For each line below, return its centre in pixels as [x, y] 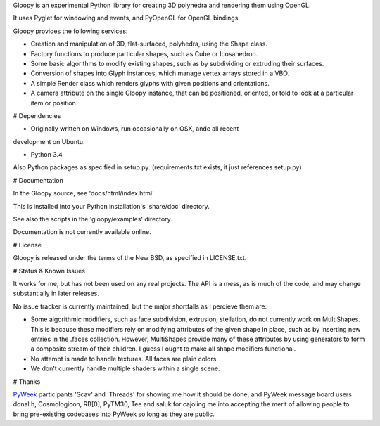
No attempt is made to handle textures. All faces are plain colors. [124, 359]
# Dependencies [37, 115]
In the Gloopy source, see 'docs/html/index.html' [83, 193]
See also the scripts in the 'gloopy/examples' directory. [93, 219]
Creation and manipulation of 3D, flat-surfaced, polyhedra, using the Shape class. [149, 44]
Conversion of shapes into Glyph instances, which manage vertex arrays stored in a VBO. [160, 73]
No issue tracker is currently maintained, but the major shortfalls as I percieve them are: [140, 306]
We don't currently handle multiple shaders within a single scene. [125, 368]
